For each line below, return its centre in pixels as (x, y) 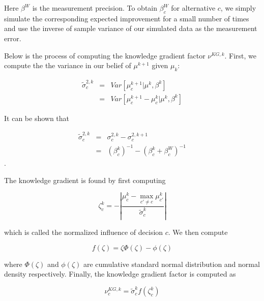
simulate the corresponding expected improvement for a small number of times (127, 18)
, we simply (238, 8)
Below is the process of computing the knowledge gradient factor (105, 55)
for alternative (193, 8)
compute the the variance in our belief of (68, 65)
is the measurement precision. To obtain (95, 8)
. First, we (241, 55)
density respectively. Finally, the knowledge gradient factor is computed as (120, 274)
